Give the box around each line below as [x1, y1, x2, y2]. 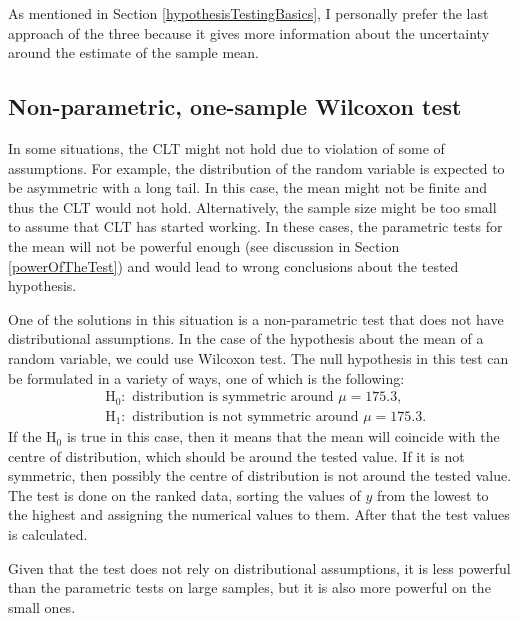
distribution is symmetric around [132, 390, 334, 405]
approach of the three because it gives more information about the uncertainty [8, 22, 490, 43]
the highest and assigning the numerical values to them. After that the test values [8, 504, 510, 525]
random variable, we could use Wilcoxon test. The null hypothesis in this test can [8, 347, 509, 368]
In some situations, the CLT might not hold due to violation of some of [8, 137, 445, 158]
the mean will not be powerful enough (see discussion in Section [8, 235, 400, 256]
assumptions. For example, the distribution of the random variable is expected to [8, 157, 505, 178]
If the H [8, 426, 57, 447]
